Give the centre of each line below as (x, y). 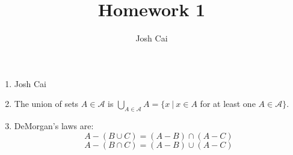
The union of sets (46, 104)
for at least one (228, 104)
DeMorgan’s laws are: (54, 126)
